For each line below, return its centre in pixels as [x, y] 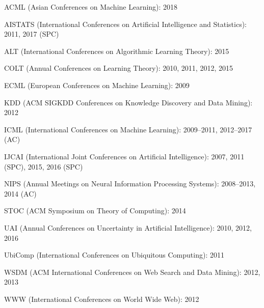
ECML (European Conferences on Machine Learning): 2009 [97, 85]
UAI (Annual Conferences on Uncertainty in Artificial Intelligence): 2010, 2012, [128, 227]
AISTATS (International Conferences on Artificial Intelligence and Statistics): [125, 24]
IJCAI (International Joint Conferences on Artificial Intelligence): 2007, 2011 [124, 156]
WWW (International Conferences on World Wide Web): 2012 [102, 299]
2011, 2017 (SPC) [32, 34]
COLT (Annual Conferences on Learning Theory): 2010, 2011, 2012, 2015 [118, 68]
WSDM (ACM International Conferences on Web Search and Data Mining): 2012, [132, 272]
